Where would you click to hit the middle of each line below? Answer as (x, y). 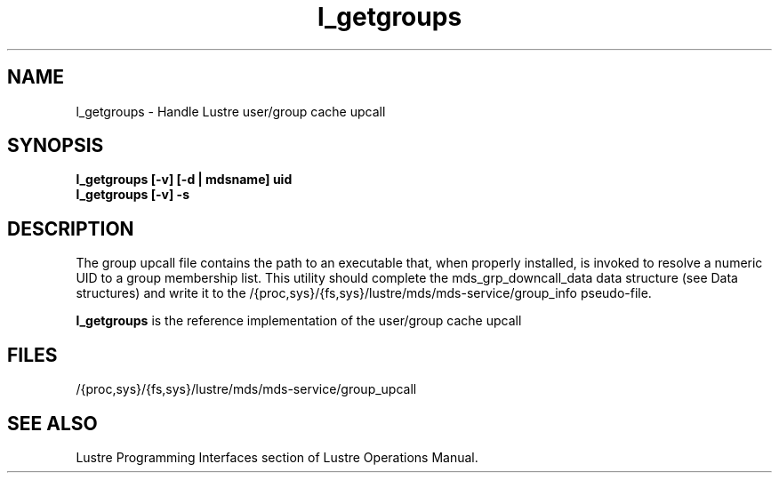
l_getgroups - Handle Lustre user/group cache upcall (231, 111)
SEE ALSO (52, 423)
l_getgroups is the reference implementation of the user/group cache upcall (299, 321)
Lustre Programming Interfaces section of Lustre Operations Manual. (277, 457)
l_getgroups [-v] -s (133, 195)
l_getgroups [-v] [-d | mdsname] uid (184, 180)
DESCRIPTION (71, 228)
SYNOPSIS (56, 146)
